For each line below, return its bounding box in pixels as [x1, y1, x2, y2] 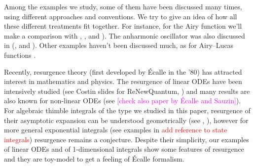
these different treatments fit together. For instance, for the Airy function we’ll [4, 21, 242, 31]
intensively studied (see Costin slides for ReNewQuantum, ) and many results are [4, 85, 250, 96]
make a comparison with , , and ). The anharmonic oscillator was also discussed [4, 30, 245, 41]
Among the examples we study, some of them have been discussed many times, [4, 1, 242, 11]
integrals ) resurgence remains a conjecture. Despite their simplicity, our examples [4, 134, 249, 144]
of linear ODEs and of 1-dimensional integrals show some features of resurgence [4, 144, 244, 154]
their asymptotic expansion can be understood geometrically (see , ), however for [4, 115, 249, 125]
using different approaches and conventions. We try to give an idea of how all [4, 11, 237, 21]
